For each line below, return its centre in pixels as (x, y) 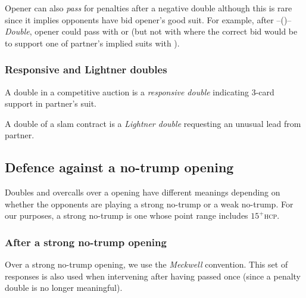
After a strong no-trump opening (86, 242)
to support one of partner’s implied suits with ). (92, 43)
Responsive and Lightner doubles (86, 69)
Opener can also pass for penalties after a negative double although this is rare (149, 8)
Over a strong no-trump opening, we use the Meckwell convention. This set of (146, 264)
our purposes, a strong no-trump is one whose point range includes (127, 215)
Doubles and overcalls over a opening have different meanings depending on (143, 192)
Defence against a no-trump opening (119, 167)
